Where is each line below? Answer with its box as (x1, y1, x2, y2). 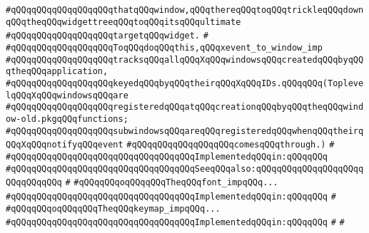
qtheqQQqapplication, (6, 66, 108, 77)
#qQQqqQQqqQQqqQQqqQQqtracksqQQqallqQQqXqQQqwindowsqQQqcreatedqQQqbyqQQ (6, 54, 364, 65)
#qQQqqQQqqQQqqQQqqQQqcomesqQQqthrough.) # (126, 140, 335, 150)
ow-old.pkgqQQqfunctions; (6, 113, 128, 124)
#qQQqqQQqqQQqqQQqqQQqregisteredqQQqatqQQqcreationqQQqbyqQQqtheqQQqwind (6, 102, 364, 113)
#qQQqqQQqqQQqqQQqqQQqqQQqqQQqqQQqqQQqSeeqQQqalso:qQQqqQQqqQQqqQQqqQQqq (6, 163, 364, 174)
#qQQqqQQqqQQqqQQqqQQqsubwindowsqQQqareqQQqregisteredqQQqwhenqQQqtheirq (6, 125, 364, 136)
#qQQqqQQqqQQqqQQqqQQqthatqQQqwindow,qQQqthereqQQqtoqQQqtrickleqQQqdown (6, 5, 364, 15)
